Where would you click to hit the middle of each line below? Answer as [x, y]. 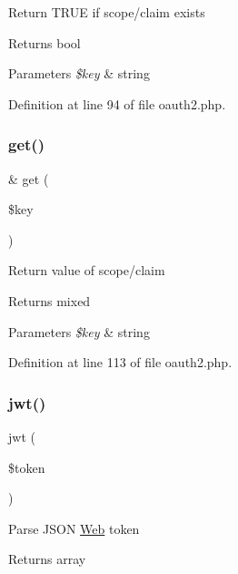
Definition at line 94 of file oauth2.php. [117, 103]
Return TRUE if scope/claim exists [107, 12]
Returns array [47, 559]
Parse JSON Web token [74, 528]
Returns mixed [50, 300]
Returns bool [45, 42]
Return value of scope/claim [87, 270]
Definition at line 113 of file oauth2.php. [120, 362]
